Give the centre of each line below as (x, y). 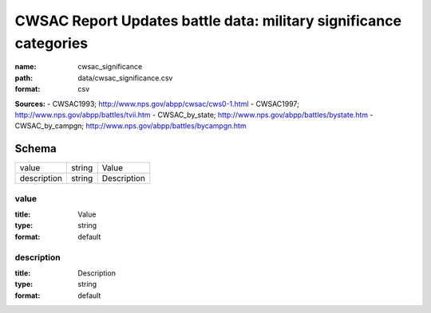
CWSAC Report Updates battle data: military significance (208, 21)
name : (26, 67)
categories (51, 43)
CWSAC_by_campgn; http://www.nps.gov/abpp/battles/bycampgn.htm (130, 126)
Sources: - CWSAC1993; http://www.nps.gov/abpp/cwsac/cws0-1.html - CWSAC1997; (157, 104)
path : (24, 78)
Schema (36, 149)
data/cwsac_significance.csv (125, 78)
